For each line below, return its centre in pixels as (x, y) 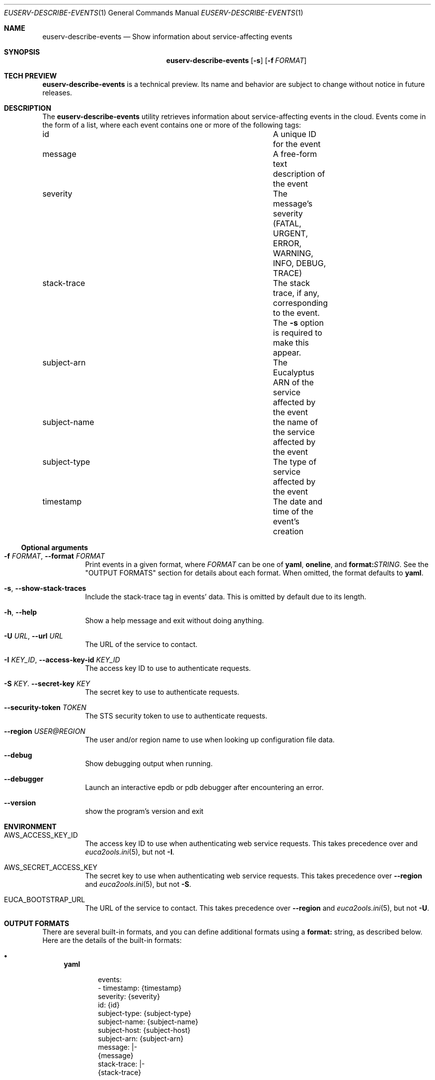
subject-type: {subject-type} (145, 1013)
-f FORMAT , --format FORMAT (55, 556)
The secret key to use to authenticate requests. (162, 692)
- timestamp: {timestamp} (140, 988)
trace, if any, (296, 293)
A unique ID (295, 134)
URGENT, (290, 233)
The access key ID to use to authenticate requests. (168, 668)
